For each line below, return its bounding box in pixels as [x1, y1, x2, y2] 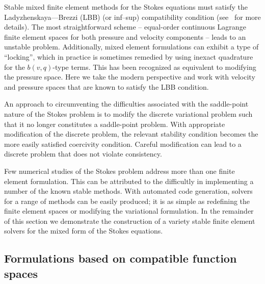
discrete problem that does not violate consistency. [4, 148, 162, 159]
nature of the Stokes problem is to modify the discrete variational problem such [4, 108, 253, 119]
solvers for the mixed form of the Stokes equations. [4, 225, 163, 236]
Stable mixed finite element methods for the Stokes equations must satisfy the [4, 2, 248, 12]
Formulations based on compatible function [4, 250, 237, 266]
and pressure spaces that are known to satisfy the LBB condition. [4, 81, 209, 92]
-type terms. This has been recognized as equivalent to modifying [52, 61, 256, 72]
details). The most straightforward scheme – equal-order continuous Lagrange [4, 21, 246, 32]
